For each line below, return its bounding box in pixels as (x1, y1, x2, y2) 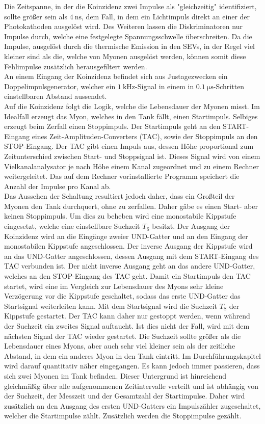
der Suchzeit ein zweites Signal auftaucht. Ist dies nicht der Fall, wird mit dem (4, 321, 250, 331)
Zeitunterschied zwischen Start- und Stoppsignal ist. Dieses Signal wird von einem (4, 150, 260, 161)
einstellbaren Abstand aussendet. (4, 91, 107, 101)
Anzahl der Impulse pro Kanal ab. (4, 180, 111, 191)
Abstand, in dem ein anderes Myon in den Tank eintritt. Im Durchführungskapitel (4, 350, 261, 361)
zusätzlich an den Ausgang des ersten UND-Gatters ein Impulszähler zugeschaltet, (4, 400, 261, 411)
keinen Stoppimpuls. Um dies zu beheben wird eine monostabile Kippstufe (4, 210, 236, 221)
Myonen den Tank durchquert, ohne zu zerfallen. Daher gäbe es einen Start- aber (4, 200, 258, 211)
